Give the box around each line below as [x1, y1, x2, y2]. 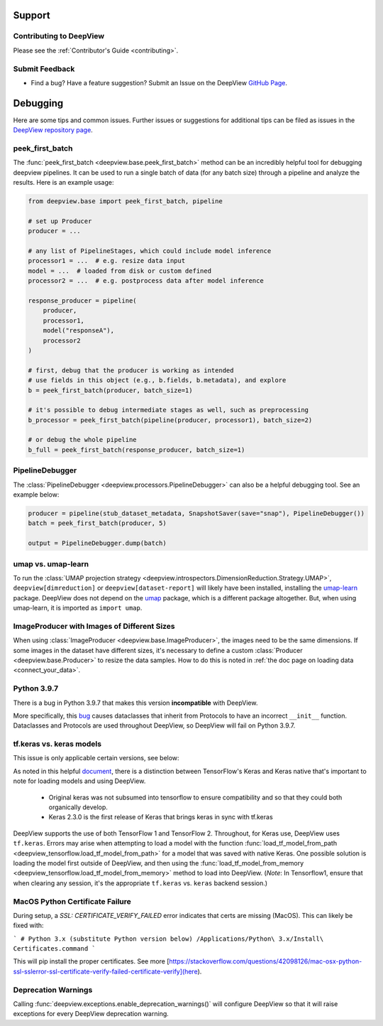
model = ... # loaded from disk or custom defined [28, 266, 212, 275]
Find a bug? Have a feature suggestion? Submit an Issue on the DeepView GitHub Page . [30, 78, 287, 87]
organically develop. [48, 803, 108, 811]
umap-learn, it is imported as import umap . [13, 604, 143, 612]
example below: [13, 490, 60, 499]
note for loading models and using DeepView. [13, 777, 146, 785]
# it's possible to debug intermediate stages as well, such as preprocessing [28, 406, 309, 414]
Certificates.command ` [13, 945, 96, 953]
